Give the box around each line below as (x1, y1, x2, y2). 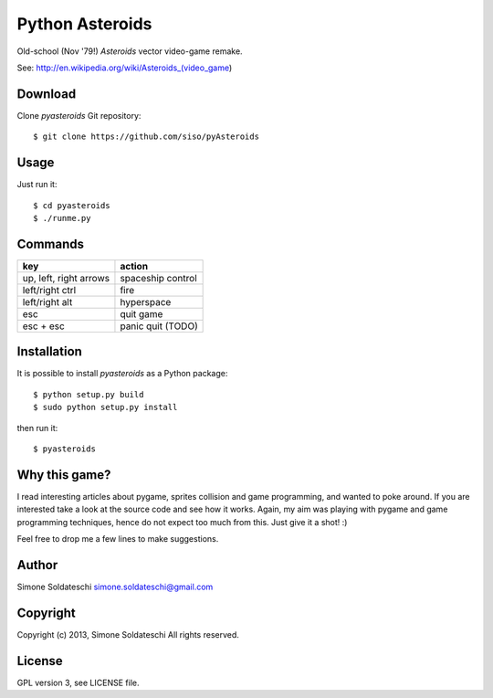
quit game (120, 307, 163, 320)
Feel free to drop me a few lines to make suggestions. (16, 533, 219, 544)
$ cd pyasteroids (33, 200, 110, 210)
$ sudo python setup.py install (33, 402, 178, 413)
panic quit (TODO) (120, 320, 198, 333)
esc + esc (22, 320, 66, 333)
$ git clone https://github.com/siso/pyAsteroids (33, 132, 260, 142)
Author (16, 557, 58, 573)
